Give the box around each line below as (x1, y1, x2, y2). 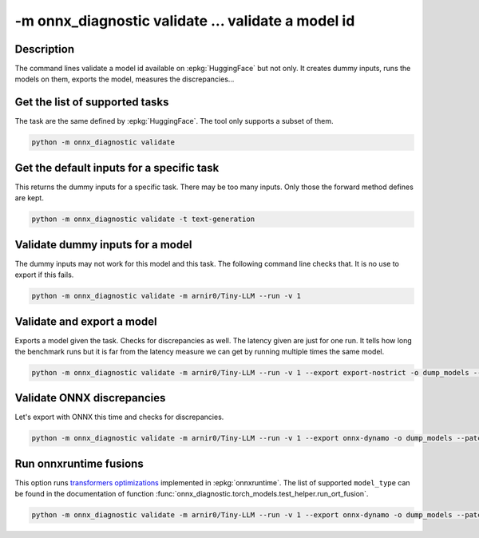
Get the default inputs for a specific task (14, 160, 220, 175)
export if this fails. (14, 270, 74, 279)
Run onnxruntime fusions (14, 457, 144, 470)
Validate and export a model (14, 314, 157, 328)
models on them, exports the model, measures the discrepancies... (14, 74, 235, 84)
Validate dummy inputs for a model (14, 238, 192, 251)
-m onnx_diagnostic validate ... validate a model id (14, 12, 355, 30)
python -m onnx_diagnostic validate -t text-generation (31, 215, 255, 224)
